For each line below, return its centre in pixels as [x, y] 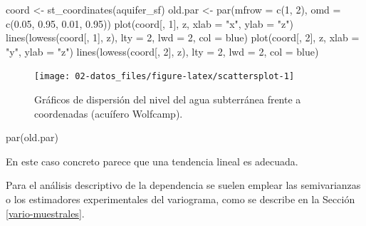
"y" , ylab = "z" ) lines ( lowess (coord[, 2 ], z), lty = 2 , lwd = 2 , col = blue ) [162, 51]
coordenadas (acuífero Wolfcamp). [109, 113]
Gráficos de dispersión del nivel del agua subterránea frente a [168, 99]
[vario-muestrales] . [45, 213]
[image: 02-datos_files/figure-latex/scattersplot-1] [164, 77]
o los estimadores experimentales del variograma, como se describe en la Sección [181, 199]
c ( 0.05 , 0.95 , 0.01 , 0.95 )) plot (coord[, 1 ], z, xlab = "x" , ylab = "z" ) [150, 23]
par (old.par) [32, 137]
